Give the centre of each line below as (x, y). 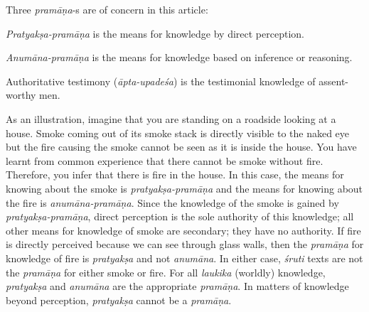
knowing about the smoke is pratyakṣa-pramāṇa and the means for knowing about (184, 188)
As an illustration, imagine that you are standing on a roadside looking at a (171, 118)
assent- (334, 81)
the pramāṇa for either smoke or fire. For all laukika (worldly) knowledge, (166, 272)
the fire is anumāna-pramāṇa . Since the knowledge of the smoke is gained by (172, 202)
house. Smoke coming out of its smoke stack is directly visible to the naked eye (178, 133)
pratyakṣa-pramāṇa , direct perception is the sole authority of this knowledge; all (180, 216)
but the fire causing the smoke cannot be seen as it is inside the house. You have (181, 147)
